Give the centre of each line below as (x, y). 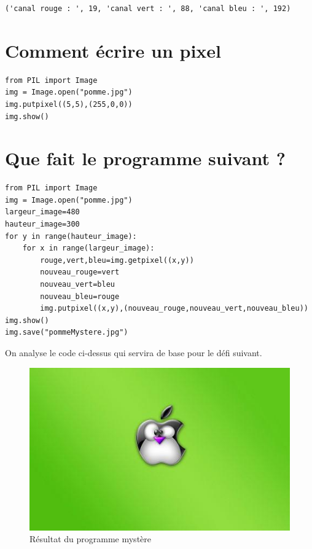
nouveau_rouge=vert (80, 272)
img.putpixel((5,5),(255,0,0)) (69, 104)
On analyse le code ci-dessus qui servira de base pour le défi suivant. (134, 352)
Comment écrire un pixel (113, 50)
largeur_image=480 (42, 212)
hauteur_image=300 (42, 224)
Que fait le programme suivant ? (145, 158)
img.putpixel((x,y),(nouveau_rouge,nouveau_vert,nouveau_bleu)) (174, 309)
